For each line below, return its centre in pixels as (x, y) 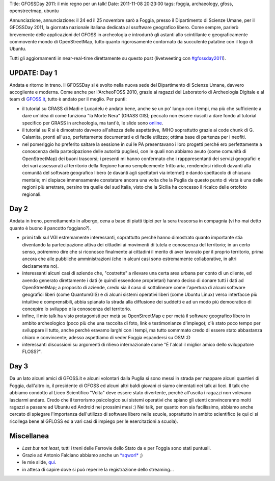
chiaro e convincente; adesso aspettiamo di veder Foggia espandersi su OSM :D (106, 337)
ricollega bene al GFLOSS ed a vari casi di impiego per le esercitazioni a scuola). (94, 421)
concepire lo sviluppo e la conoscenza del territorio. (77, 309)
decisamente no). (40, 266)
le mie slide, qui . (39, 462)
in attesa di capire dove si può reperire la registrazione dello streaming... (98, 469)
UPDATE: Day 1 (33, 73)
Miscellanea (29, 436)
